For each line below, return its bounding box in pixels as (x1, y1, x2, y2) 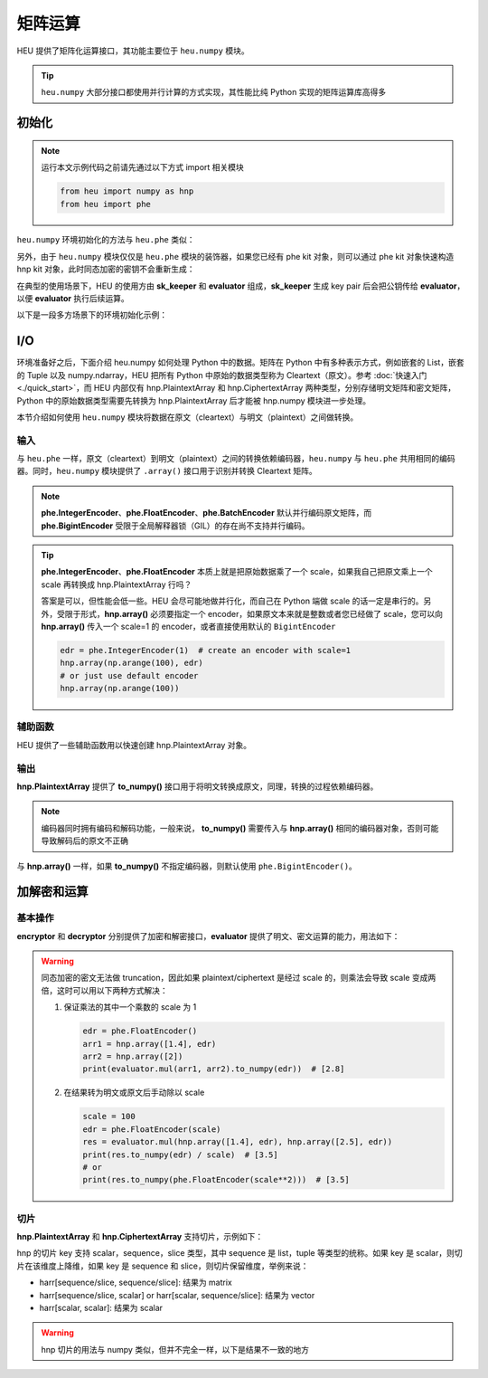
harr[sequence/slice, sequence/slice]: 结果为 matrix (39, 1277, 232, 1288)
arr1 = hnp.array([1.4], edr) (82, 1039, 217, 1049)
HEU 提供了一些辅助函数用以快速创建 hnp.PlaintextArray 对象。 (16, 739, 252, 750)
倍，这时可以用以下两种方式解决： (41, 984, 168, 995)
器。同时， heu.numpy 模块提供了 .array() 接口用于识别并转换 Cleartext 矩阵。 (16, 466, 318, 477)
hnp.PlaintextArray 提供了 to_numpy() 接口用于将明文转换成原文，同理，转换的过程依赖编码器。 (16, 781, 379, 792)
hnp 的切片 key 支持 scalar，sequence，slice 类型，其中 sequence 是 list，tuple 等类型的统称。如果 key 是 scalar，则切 (16, 1248, 463, 1259)
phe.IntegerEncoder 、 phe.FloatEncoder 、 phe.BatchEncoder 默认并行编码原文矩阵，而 (41, 508, 372, 518)
